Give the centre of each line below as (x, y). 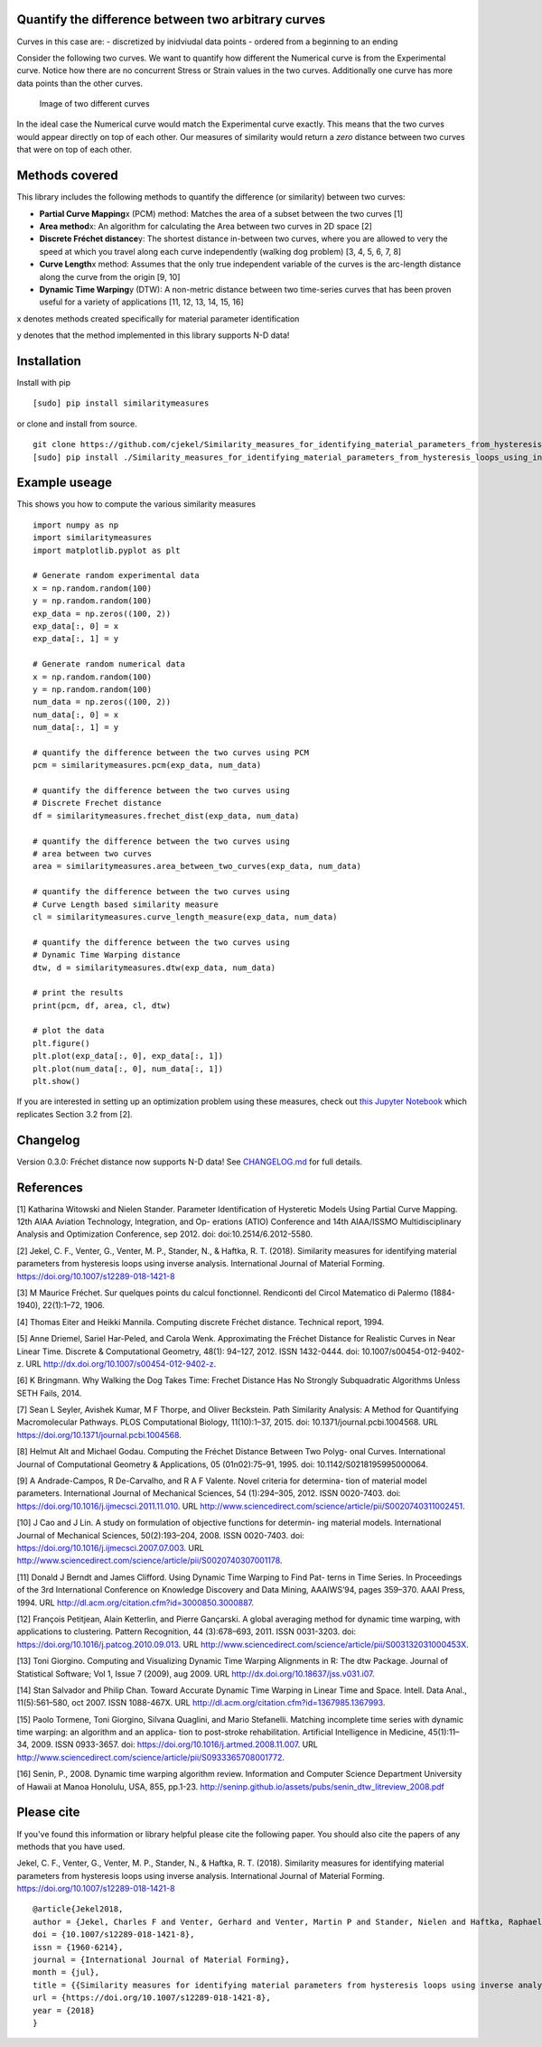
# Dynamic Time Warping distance (107, 955)
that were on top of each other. (75, 150)
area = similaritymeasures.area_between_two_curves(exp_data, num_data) (197, 866)
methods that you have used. (71, 1846)
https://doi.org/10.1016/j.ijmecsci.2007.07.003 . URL (110, 1547)
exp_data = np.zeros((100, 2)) (102, 613)
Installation (49, 361)
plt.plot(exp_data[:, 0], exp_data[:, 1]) (128, 1056)
